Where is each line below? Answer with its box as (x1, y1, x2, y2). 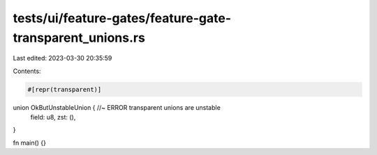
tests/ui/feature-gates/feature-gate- (13, 10, 232, 26)
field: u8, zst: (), (30, 113, 76, 122)
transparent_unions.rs (13, 30, 146, 45)
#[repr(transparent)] (27, 85, 102, 93)
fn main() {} (13, 138, 47, 147)
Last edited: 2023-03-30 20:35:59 (13, 54, 112, 63)
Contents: (13, 67, 41, 75)
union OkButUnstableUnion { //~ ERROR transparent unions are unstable (13, 103, 221, 111)
